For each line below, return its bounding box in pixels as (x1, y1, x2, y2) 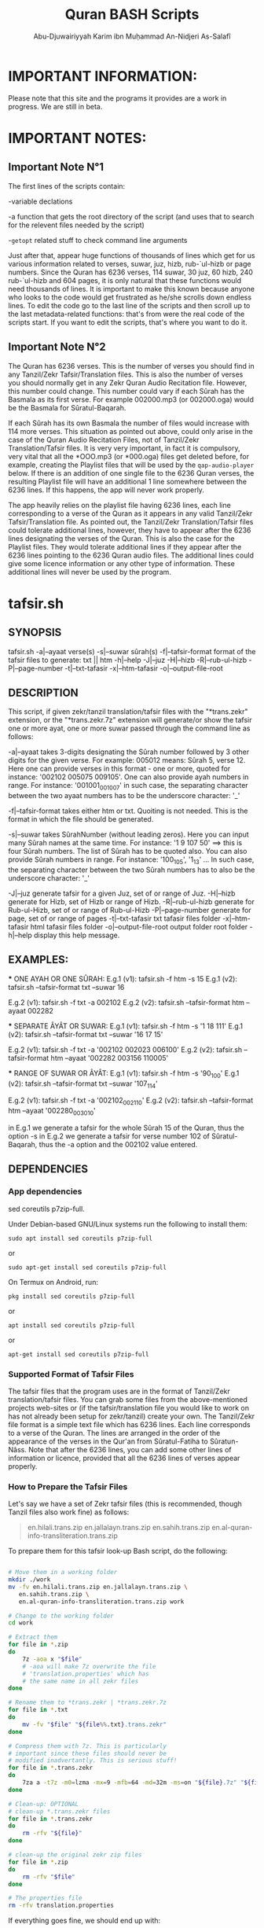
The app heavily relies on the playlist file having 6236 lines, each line (8, 500, 232, 510)
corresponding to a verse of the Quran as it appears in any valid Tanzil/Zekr (8, 509, 253, 518)
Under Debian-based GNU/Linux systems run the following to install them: (8, 1219, 247, 1228)
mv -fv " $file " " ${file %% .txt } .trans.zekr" (22, 1720, 167, 1728)
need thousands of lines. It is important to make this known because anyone (8, 284, 255, 293)
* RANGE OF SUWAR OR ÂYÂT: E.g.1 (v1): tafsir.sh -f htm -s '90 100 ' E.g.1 (8, 1068, 240, 1080)
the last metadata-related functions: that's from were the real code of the (8, 309, 245, 318)
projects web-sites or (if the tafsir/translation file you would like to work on (8, 1403, 250, 1412)
